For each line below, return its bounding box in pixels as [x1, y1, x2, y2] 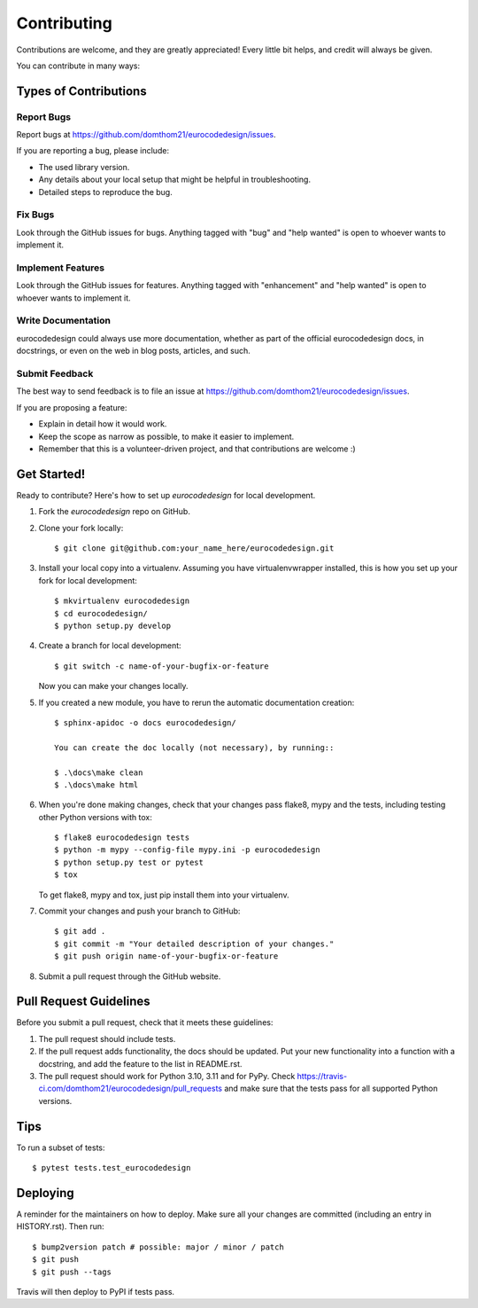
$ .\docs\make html [54, 779, 139, 789]
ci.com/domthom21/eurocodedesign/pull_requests [38, 1083, 223, 1094]
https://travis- [297, 1071, 348, 1082]
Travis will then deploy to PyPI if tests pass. [16, 1286, 175, 1296]
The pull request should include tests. [38, 1033, 176, 1044]
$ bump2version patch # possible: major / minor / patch [32, 1241, 285, 1252]
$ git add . [54, 927, 106, 936]
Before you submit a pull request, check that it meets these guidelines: [16, 1017, 274, 1028]
